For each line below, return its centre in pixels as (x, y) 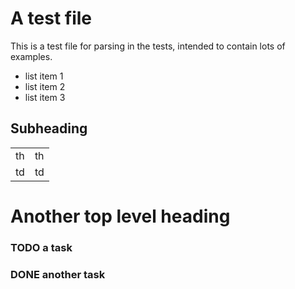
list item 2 (45, 86)
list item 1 (44, 76)
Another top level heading (120, 216)
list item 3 (45, 97)
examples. (31, 56)
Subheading (49, 128)
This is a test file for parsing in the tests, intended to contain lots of (148, 46)
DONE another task (58, 274)
